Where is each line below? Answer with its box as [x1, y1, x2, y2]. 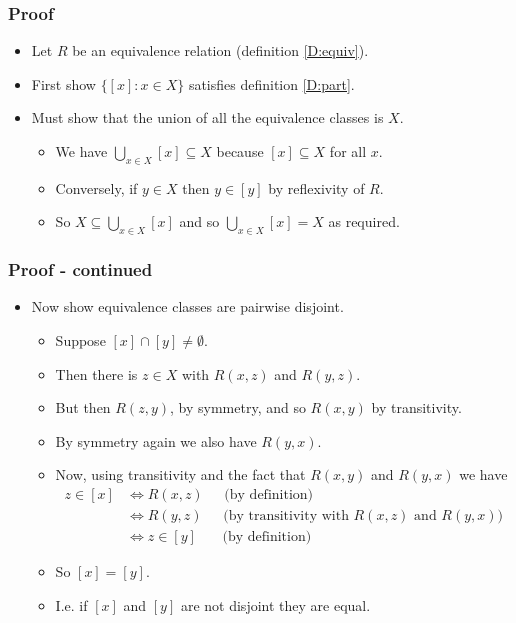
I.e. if [55, 594, 88, 615]
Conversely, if [55, 177, 138, 198]
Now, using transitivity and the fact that [55, 464, 306, 485]
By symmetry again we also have [55, 430, 257, 451]
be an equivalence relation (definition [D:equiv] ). [72, 40, 369, 61]
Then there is [55, 363, 138, 384]
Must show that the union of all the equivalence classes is [31, 107, 384, 128]
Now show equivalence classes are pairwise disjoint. [31, 296, 344, 317]
